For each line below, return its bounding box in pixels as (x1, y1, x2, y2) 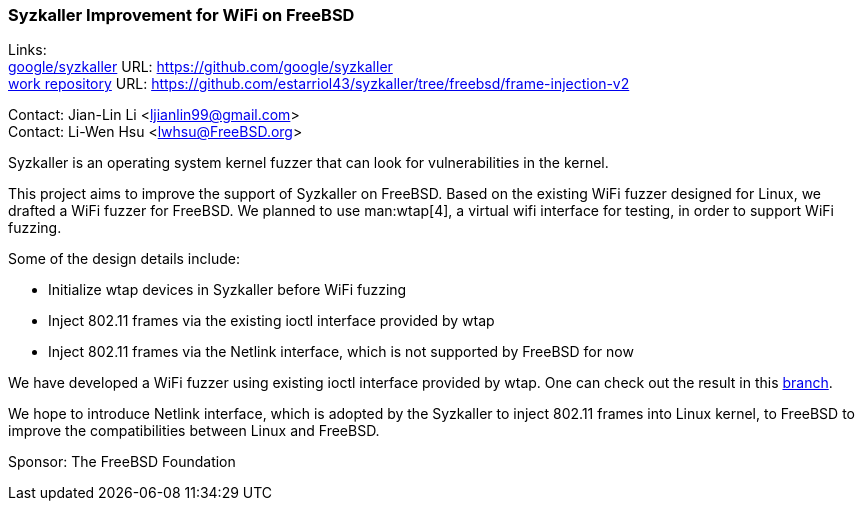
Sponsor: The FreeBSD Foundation (8, 453, 236, 471)
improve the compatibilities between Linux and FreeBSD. (8, 422, 380, 440)
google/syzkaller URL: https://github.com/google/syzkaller (8, 58, 393, 76)
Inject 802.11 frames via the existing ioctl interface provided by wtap (48, 312, 495, 330)
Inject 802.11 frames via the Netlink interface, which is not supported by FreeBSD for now (48, 343, 634, 361)
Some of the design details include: (8, 250, 240, 268)
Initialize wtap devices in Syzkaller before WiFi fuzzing (48, 281, 407, 299)
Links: (8, 41, 47, 59)
